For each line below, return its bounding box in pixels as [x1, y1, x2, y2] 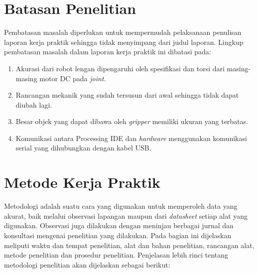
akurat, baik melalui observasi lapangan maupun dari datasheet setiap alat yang [4, 210, 248, 221]
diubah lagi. [15, 99, 52, 110]
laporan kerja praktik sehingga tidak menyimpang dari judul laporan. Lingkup [4, 36, 244, 47]
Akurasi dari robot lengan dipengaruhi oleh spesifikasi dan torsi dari [15, 63, 225, 73]
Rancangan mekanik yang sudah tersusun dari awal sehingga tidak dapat [15, 90, 239, 100]
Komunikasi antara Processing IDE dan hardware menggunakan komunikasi [15, 133, 247, 143]
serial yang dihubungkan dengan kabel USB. [15, 142, 151, 153]
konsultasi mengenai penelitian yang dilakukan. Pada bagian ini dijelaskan [4, 230, 232, 240]
